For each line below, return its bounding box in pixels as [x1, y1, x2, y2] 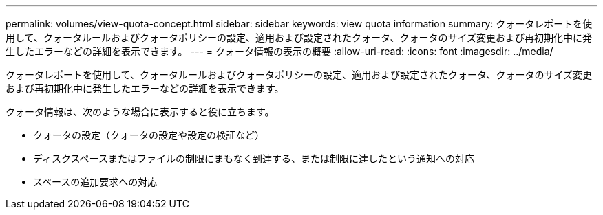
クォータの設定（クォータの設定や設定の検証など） [33, 129, 264, 141]
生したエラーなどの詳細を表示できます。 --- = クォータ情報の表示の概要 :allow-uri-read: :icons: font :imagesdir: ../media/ [6, 45, 553, 57]
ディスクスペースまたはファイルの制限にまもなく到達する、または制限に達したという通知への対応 [33, 152, 474, 164]
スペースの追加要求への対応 [33, 176, 158, 188]
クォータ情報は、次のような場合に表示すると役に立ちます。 [6, 106, 275, 117]
